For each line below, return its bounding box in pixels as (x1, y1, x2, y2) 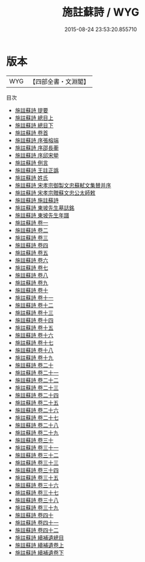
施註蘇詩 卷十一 (14, 294, 54, 301)
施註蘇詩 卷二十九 (14, 429, 59, 436)
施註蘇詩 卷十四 (14, 316, 54, 324)
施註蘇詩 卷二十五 (14, 399, 59, 406)
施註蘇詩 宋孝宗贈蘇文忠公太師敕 (14, 189, 96, 196)
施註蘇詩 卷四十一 (14, 519, 59, 526)
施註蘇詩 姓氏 (14, 174, 49, 181)
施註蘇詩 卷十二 (14, 301, 54, 309)
